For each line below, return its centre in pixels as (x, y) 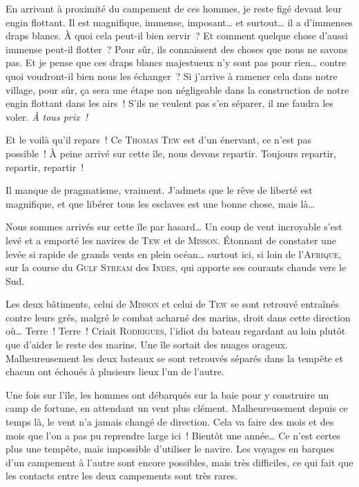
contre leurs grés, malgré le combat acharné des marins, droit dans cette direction (178, 317)
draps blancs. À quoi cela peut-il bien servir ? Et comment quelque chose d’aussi (177, 36)
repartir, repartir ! (45, 167)
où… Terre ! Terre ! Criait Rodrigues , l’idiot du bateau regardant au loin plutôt (176, 331)
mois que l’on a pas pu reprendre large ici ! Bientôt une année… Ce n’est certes (173, 435)
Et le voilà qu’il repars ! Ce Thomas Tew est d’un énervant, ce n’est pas (158, 140)
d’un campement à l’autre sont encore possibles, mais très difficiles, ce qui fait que (179, 462)
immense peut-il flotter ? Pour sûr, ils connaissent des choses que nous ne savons (177, 49)
